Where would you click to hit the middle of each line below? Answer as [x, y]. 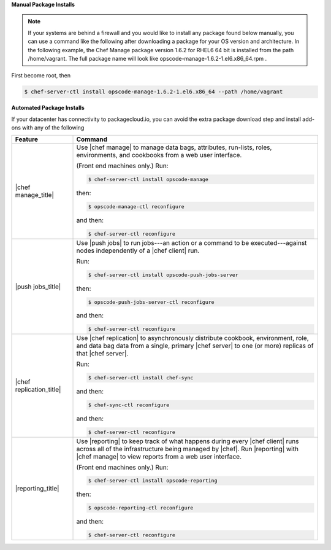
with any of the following [53, 128]
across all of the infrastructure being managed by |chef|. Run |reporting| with [187, 449]
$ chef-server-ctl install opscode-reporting [153, 481]
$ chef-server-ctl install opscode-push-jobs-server [163, 275]
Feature [27, 139]
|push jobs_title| [38, 287]
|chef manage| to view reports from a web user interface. [159, 456]
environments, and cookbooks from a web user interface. [159, 155]
